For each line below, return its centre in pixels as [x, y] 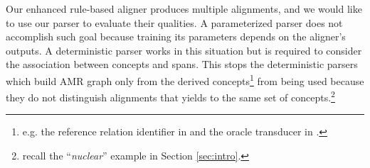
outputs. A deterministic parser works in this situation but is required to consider [184, 50]
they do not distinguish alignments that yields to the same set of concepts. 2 [170, 96]
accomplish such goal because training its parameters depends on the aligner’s [176, 37]
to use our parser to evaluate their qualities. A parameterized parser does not [174, 22]
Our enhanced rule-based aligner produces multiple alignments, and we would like [184, 9]
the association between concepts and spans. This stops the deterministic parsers [182, 64]
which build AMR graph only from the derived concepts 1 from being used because [185, 79]
